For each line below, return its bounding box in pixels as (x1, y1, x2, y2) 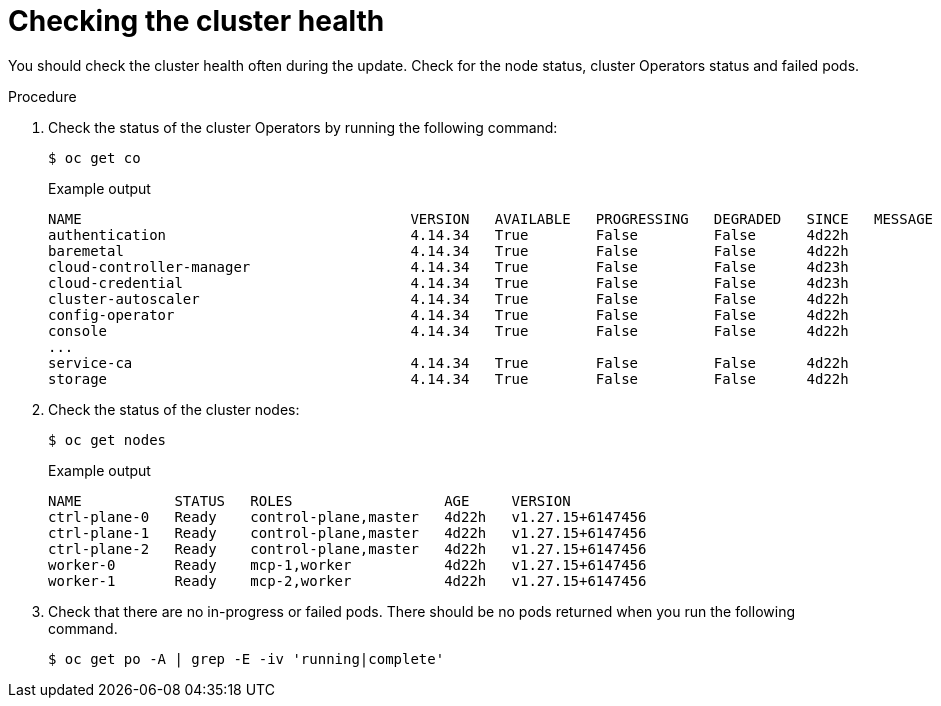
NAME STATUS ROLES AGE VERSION (48, 492, 571, 509)
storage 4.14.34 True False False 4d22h (48, 370, 849, 387)
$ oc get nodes (48, 431, 167, 448)
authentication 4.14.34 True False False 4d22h (48, 226, 849, 243)
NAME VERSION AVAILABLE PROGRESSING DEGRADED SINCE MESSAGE (48, 210, 934, 227)
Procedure (8, 87, 77, 105)
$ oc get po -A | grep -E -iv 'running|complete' (48, 650, 445, 667)
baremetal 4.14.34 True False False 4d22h (48, 242, 849, 259)
